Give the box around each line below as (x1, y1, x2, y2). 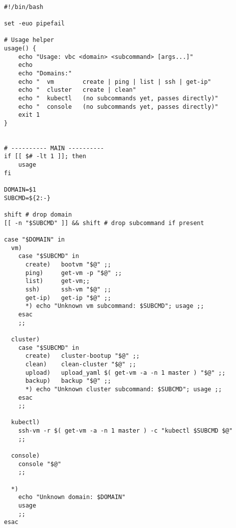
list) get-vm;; (25, 277, 90, 285)
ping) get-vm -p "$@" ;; (25, 269, 122, 276)
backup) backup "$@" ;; (25, 377, 111, 385)
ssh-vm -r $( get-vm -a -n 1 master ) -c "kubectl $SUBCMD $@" (18, 427, 233, 435)
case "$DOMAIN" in (4, 236, 65, 244)
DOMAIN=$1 (4, 186, 36, 194)
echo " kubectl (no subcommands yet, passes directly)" (18, 94, 219, 102)
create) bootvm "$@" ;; (25, 261, 111, 268)
